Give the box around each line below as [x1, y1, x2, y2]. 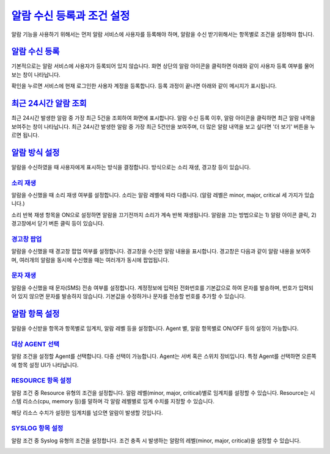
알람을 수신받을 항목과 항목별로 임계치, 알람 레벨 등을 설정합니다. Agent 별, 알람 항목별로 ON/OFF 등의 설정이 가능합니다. [11, 324, 299, 332]
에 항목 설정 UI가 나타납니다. [11, 361, 79, 368]
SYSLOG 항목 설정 [11, 424, 64, 433]
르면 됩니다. [11, 131, 40, 139]
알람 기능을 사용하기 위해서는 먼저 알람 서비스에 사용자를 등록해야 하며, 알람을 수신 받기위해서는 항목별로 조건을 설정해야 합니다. [11, 31, 315, 38]
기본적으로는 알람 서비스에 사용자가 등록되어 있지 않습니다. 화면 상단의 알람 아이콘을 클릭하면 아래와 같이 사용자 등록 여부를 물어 [11, 62, 315, 70]
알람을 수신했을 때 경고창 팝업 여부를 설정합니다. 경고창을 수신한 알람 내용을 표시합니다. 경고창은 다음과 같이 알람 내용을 [11, 247, 295, 255]
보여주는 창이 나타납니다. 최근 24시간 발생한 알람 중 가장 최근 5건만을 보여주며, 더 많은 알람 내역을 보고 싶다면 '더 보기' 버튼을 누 [11, 123, 315, 130]
